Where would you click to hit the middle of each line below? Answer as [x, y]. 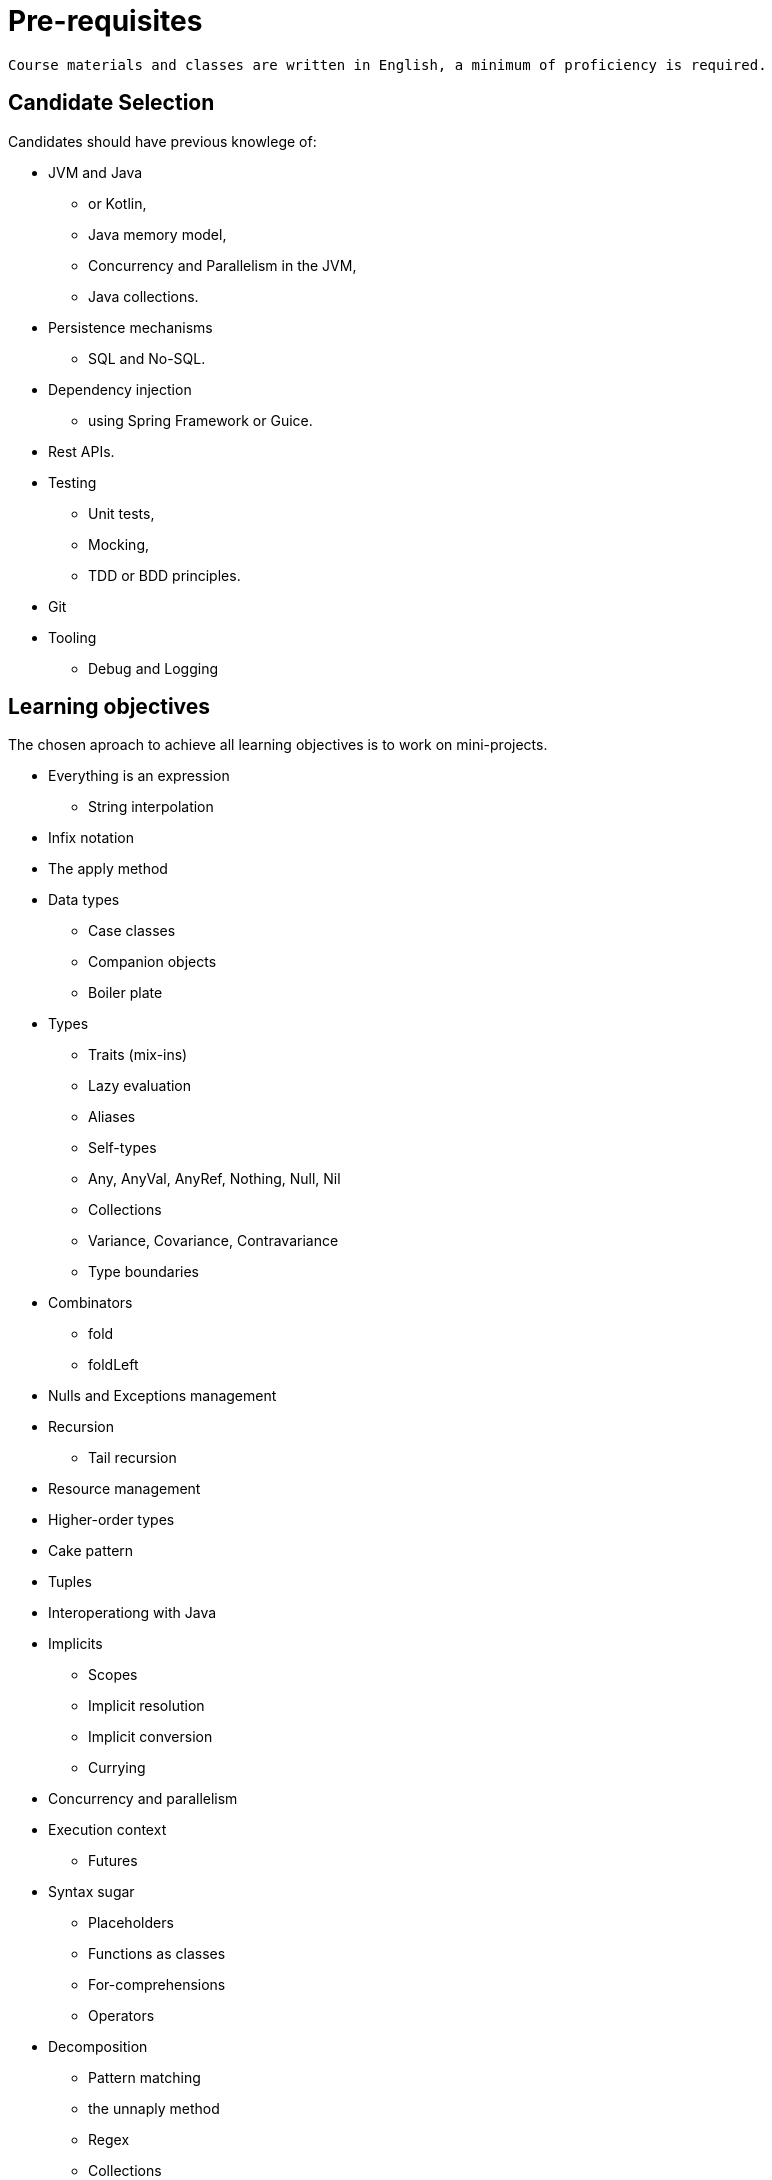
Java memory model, [157, 234]
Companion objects [152, 962]
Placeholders [131, 1923]
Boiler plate [125, 993]
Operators [121, 2016]
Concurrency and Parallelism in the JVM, [222, 265]
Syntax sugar [91, 1892]
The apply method [108, 869]
